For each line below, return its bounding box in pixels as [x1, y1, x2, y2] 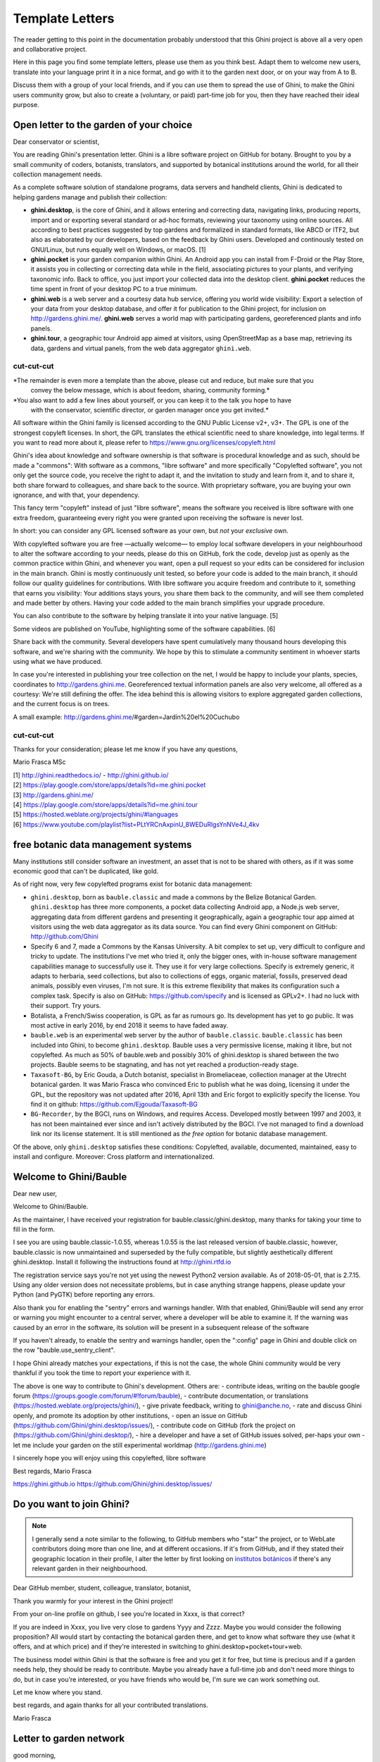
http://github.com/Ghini [30, 932, 99, 941]
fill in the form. [13, 1225, 56, 1233]
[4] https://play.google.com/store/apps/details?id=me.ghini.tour [13, 800, 198, 808]
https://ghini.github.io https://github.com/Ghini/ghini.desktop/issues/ [13, 1480, 213, 1489]
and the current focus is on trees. [13, 700, 110, 708]
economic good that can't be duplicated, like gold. [13, 867, 159, 875]
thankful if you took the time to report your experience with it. [13, 1369, 191, 1377]
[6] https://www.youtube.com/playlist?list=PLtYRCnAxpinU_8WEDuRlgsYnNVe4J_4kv [13, 820, 260, 828]
